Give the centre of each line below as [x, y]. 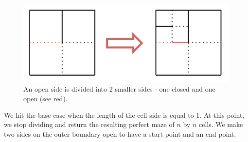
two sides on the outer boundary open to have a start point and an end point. [120, 134]
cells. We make [221, 124]
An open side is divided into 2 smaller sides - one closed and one [119, 89]
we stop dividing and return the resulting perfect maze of [89, 124]
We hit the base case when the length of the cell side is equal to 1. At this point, [124, 115]
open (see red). [45, 99]
